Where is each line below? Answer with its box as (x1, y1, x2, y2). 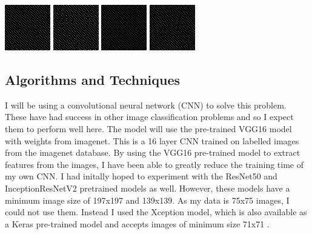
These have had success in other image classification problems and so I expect (5, 110, 294, 123)
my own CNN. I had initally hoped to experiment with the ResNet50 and (5, 170, 277, 182)
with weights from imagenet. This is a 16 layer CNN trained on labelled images (5, 134, 299, 147)
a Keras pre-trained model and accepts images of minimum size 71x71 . (5, 217, 270, 230)
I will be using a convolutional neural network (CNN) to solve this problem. (5, 98, 287, 111)
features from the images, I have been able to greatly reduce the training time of (5, 158, 304, 170)
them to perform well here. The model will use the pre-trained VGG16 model (5, 122, 292, 135)
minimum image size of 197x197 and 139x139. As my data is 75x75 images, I (5, 193, 290, 206)
